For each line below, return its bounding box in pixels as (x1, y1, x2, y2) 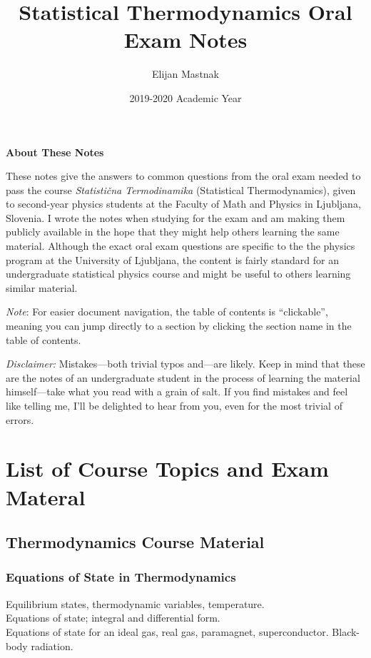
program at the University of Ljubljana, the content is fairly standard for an (6, 252, 339, 267)
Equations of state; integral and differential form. (6, 610, 220, 625)
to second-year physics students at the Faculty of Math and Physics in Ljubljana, (6, 196, 361, 211)
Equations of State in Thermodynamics (6, 568, 236, 586)
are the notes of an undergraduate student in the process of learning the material (6, 370, 360, 385)
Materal (6, 482, 86, 511)
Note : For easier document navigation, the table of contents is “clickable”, (6, 304, 328, 319)
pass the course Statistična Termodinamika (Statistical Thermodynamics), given (6, 182, 356, 197)
